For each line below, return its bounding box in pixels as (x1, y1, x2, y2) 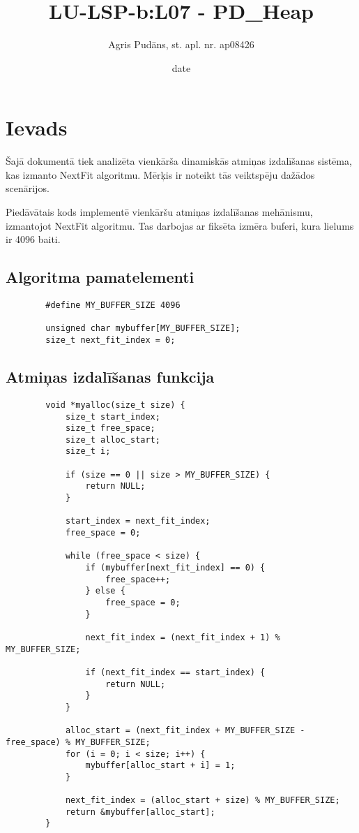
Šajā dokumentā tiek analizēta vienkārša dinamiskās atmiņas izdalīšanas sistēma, (6, 154, 352, 168)
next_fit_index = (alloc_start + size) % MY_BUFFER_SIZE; (65, 795, 340, 806)
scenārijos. (6, 181, 49, 196)
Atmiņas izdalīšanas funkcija (6, 366, 215, 388)
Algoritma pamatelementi (6, 266, 194, 288)
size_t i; (65, 446, 111, 457)
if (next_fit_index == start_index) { (85, 667, 266, 677)
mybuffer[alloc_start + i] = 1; (85, 760, 236, 771)
